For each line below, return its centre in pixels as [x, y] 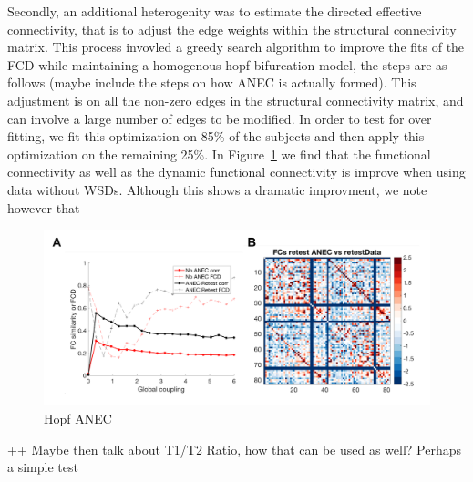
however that [44, 207]
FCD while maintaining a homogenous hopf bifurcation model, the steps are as [227, 64]
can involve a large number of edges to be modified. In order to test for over [220, 118]
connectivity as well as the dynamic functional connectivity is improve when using [236, 172]
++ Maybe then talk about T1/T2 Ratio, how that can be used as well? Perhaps [235, 449]
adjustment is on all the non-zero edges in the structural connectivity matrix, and [236, 100]
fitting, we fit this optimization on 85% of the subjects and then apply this [216, 136]
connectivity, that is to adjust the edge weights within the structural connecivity [232, 29]
